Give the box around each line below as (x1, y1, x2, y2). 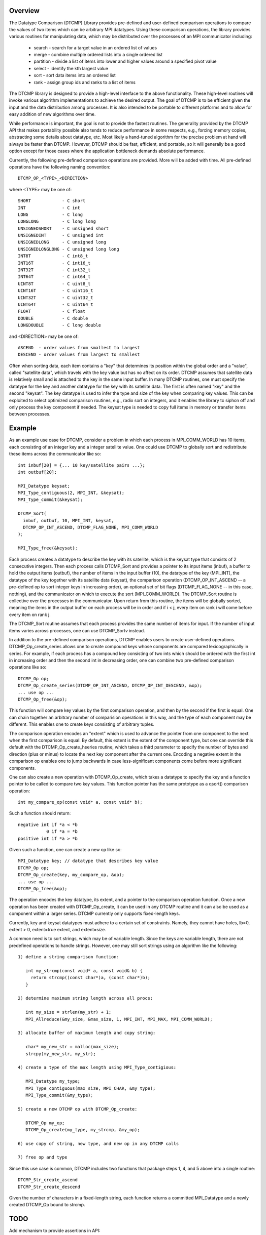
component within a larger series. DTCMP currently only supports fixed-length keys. (9, 910, 180, 916)
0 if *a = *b (46, 829, 78, 834)
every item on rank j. (9, 612, 51, 617)
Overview (9, 6, 40, 15)
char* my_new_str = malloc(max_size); (25, 1044, 119, 1050)
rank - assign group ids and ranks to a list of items (33, 79, 135, 85)
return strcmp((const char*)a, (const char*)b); (31, 975, 150, 981)
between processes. (9, 411, 51, 417)
